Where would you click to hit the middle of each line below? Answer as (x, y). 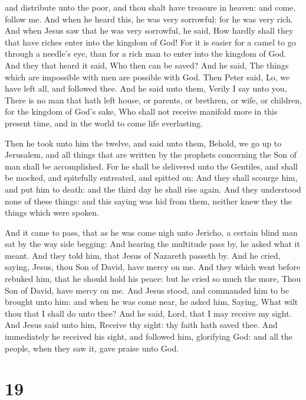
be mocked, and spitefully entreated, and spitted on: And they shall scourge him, (151, 178)
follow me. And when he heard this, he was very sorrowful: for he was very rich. (149, 19)
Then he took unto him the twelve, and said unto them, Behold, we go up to (143, 143)
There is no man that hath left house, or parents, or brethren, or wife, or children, (153, 100)
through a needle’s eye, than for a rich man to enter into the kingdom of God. (146, 53)
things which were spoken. (52, 212)
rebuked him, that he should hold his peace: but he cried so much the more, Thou (153, 279)
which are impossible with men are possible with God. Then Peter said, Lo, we (147, 77)
